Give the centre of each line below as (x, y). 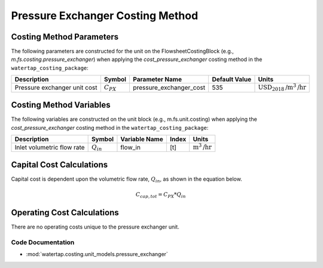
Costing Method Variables (61, 105)
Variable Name (142, 139)
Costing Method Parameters (65, 37)
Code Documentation (43, 242)
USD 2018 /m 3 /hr (282, 87)
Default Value (231, 80)
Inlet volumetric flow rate (50, 148)
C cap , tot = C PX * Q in (161, 195)
